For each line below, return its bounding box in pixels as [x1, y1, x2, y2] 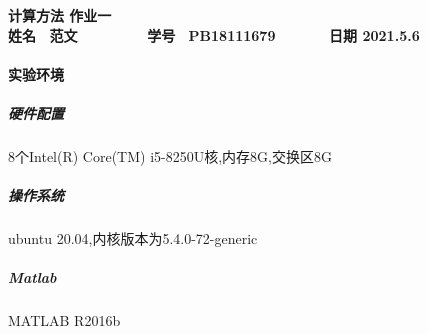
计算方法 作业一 [8, 5, 112, 25]
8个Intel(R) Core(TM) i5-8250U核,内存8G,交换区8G [8, 145, 332, 166]
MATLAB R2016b [8, 310, 121, 331]
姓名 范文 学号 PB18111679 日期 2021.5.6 [8, 24, 420, 45]
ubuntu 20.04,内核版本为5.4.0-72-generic [8, 228, 258, 249]
